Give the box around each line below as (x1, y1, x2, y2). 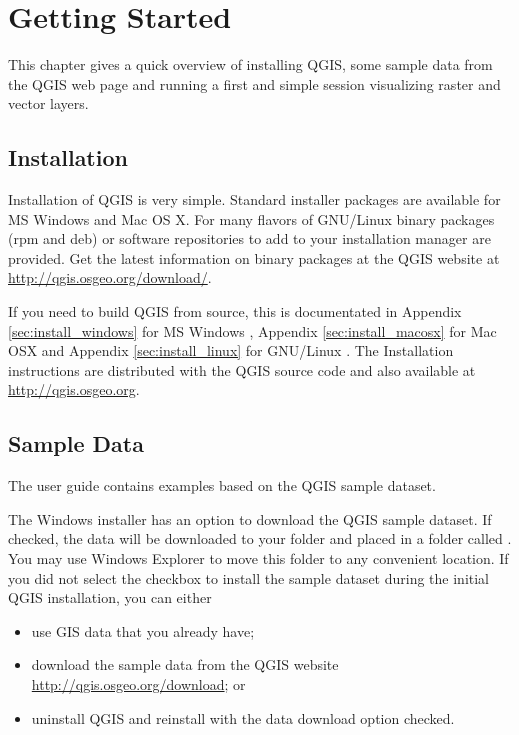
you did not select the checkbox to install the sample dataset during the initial (8, 567, 490, 588)
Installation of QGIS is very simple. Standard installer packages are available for (8, 189, 501, 210)
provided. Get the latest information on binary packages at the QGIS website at (8, 247, 500, 268)
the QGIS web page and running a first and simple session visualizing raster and (8, 73, 501, 94)
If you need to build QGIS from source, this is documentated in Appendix (8, 301, 462, 322)
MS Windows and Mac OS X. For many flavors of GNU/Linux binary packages (8, 208, 495, 229)
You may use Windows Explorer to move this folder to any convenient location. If (8, 548, 509, 569)
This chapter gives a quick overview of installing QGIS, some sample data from (8, 54, 493, 75)
